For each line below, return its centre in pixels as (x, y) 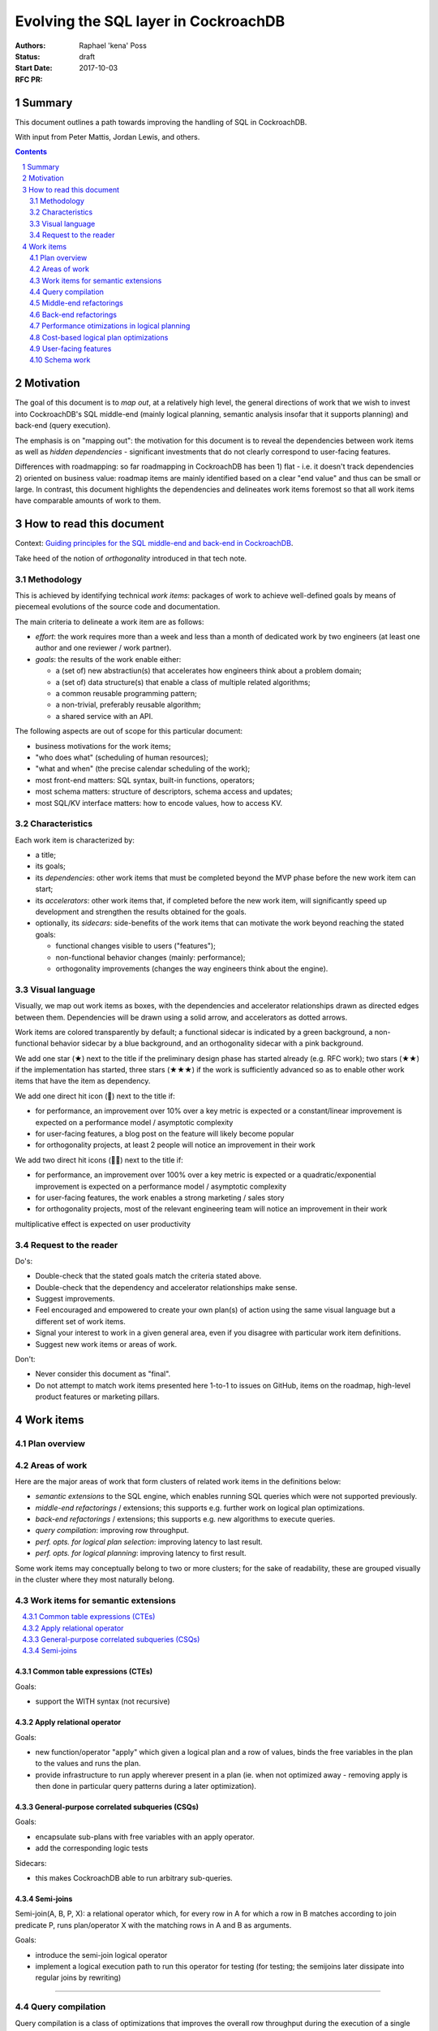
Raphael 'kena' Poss (113, 45)
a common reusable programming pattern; (127, 694)
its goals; (51, 866)
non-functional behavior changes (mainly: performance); (150, 957)
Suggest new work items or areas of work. (106, 1344)
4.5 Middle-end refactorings (76, 303)
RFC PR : (29, 79)
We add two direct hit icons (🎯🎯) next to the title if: (99, 1160)
